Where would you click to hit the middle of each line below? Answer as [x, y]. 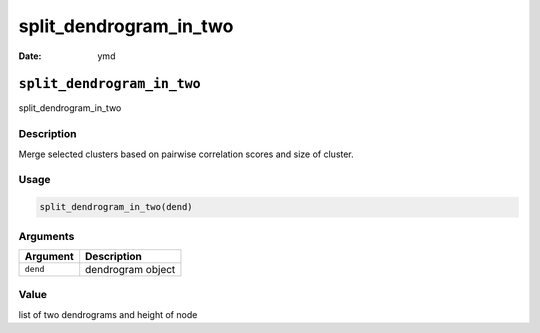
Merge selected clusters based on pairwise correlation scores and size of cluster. [186, 154]
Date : [30, 56]
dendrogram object [130, 269]
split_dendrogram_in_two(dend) [116, 207]
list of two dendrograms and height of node [108, 314]
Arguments [46, 236]
